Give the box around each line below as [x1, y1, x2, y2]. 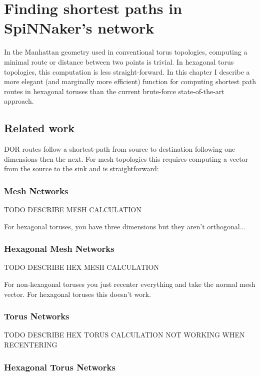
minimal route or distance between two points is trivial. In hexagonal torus [4, 56, 234, 67]
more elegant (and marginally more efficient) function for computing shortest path [4, 76, 256, 87]
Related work [4, 120, 75, 136]
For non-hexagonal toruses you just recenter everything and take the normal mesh [4, 279, 255, 289]
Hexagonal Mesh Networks [4, 242, 114, 255]
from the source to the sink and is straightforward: [4, 163, 159, 174]
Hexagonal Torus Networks [4, 360, 115, 373]
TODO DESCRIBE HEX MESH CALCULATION [4, 262, 159, 272]
